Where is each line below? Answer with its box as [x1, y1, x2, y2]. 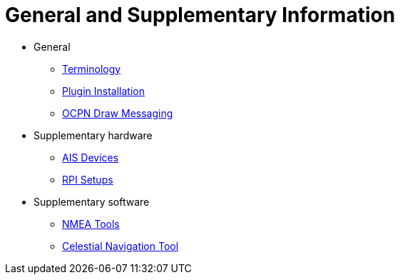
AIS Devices [62, 151, 119, 164]
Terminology [62, 62, 121, 75]
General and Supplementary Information [5, 3, 396, 27]
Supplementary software [34, 195, 150, 208]
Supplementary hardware [34, 129, 153, 141]
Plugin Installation [62, 84, 145, 97]
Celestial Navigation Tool [62, 239, 179, 252]
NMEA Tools [62, 217, 120, 230]
